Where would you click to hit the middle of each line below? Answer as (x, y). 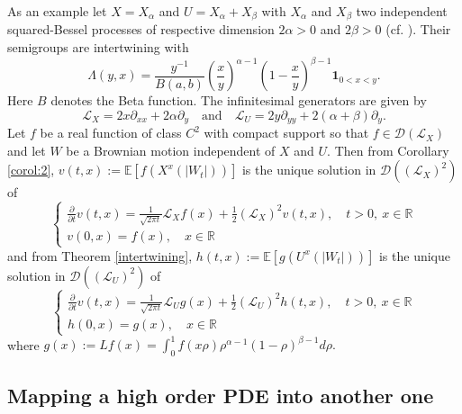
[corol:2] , (31, 170)
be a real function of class (111, 133)
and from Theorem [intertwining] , (100, 255)
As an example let (57, 11)
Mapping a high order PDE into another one (221, 396)
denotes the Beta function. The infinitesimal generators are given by (239, 100)
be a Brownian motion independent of (171, 150)
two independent (402, 11)
